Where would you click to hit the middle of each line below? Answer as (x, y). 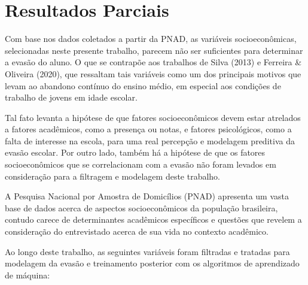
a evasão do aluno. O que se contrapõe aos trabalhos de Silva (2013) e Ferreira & (153, 62)
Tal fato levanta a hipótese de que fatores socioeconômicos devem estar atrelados (153, 117)
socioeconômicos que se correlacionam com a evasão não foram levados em (141, 164)
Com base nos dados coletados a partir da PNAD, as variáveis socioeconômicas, (151, 39)
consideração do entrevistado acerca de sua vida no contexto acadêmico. (137, 231)
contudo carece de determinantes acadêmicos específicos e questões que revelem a (153, 219)
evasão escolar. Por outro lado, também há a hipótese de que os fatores (135, 152)
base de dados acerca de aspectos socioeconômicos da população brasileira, (141, 207)
